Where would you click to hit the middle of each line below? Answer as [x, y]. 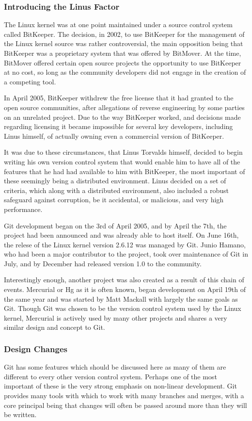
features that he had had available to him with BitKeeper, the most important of [125, 171]
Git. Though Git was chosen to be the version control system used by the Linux [123, 308]
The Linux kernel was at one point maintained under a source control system [118, 24]
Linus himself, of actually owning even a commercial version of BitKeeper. [114, 136]
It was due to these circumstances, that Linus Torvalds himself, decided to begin [123, 152]
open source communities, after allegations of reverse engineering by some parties [124, 107]
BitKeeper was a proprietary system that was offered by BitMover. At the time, [123, 53]
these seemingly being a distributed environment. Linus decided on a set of [115, 181]
